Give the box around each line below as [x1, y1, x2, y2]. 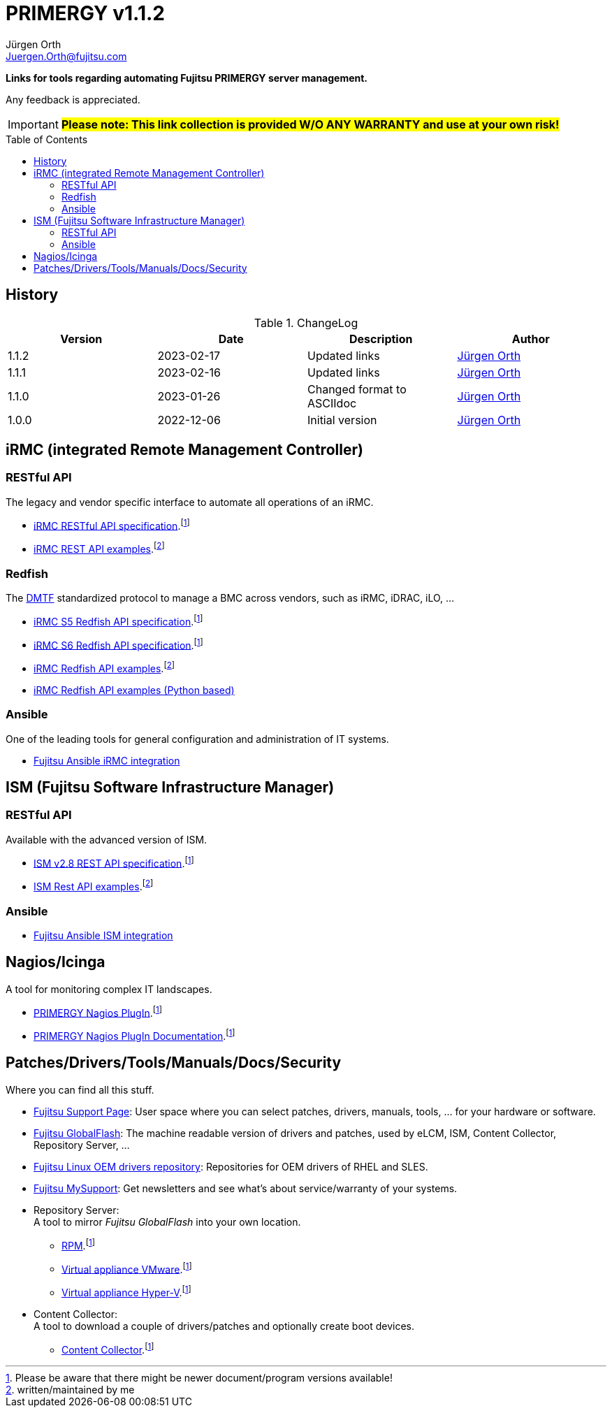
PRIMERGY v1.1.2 [6, 1, 165, 25]
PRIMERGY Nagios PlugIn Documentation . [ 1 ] [34, 1028, 235, 1043]
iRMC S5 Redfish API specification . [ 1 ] [34, 613, 203, 628]
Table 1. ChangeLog [254, 315, 358, 330]
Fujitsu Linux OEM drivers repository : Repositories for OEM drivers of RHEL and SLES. [34, 1160, 428, 1173]
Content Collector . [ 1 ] [61, 1341, 154, 1356]
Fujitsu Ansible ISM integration [34, 929, 173, 941]
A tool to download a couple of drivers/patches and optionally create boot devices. [34, 1319, 415, 1332]
